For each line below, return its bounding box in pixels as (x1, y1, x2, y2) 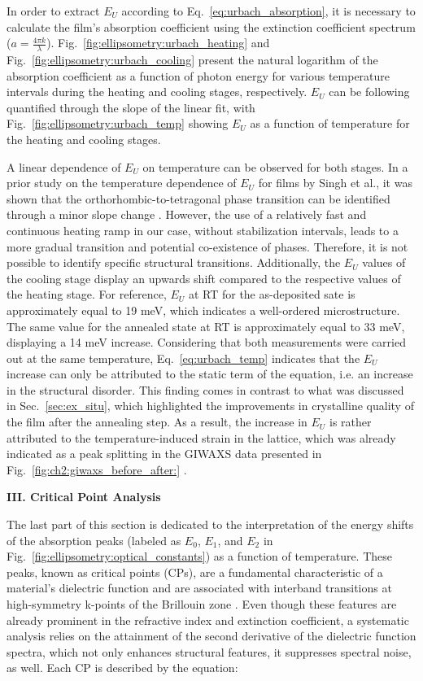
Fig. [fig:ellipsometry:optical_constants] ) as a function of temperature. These (7, 548, 393, 565)
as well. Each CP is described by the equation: (7, 659, 238, 676)
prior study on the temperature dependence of (7, 174, 237, 191)
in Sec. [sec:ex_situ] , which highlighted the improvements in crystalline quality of (7, 397, 414, 414)
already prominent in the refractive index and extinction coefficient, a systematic (7, 611, 409, 628)
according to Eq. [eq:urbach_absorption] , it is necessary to (121, 2, 416, 19)
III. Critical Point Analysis (7, 488, 161, 505)
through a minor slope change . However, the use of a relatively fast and (7, 206, 367, 223)
